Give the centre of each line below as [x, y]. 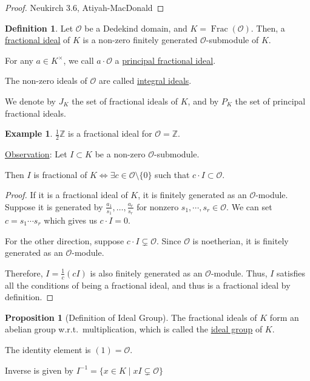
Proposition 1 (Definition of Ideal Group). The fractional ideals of [131, 317]
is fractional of [60, 174]
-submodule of [232, 40]
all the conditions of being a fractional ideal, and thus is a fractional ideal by [148, 285]
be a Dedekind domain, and [136, 28]
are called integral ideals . [145, 81]
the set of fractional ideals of [125, 101]
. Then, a [268, 28]
